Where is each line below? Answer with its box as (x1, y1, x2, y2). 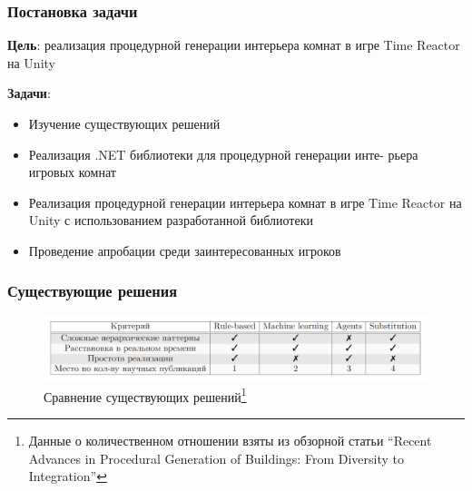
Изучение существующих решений (28, 114, 221, 133)
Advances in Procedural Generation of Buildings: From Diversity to (28, 448, 404, 467)
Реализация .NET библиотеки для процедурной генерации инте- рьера (28, 144, 418, 163)
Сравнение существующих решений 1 (44, 384, 247, 406)
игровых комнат (28, 162, 116, 182)
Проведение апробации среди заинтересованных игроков (28, 241, 341, 260)
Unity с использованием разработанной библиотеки (28, 211, 313, 230)
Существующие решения (7, 280, 178, 302)
